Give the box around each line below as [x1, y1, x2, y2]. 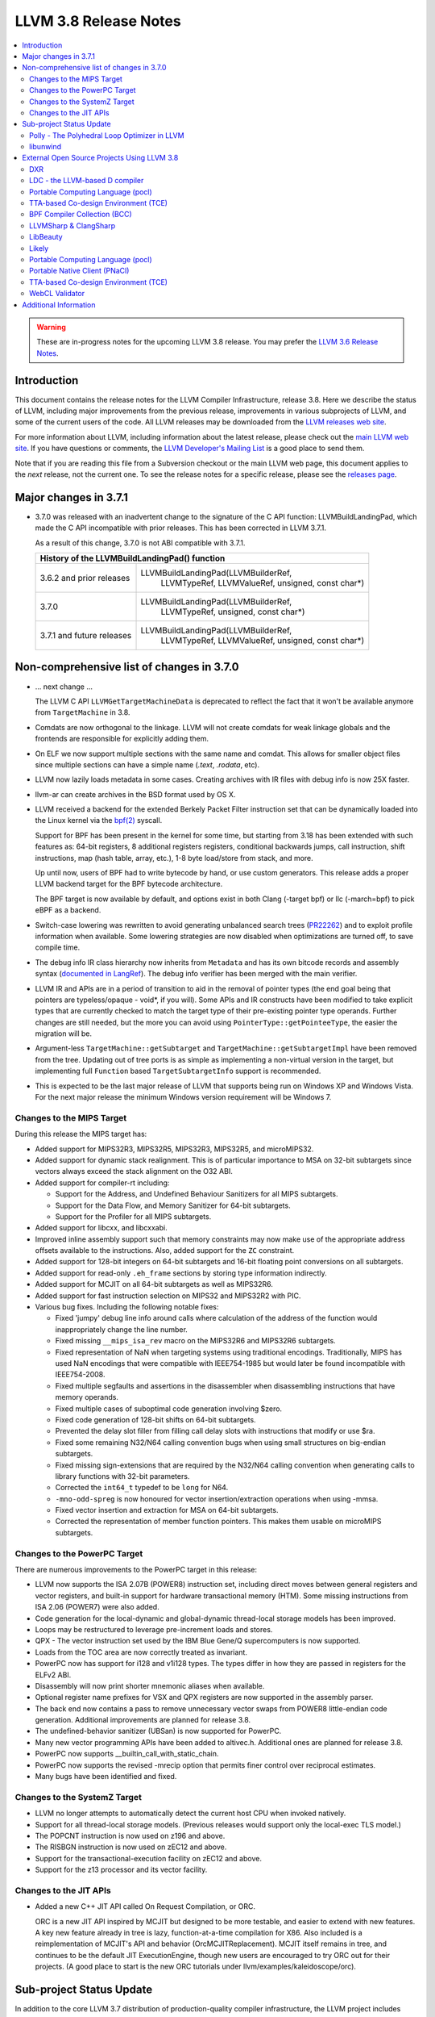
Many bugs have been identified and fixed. [35, 1772, 177, 1781]
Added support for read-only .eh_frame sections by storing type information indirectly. [35, 1267, 328, 1278]
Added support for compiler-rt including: [35, 1178, 170, 1188]
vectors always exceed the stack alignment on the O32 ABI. [35, 1167, 233, 1176]
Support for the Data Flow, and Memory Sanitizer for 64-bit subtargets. [55, 1201, 291, 1210]
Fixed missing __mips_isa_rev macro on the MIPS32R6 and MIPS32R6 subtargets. [55, 1336, 336, 1346]
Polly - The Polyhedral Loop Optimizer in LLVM [29, 130, 184, 140]
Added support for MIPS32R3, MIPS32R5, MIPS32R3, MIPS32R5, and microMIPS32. [35, 1144, 314, 1154]
